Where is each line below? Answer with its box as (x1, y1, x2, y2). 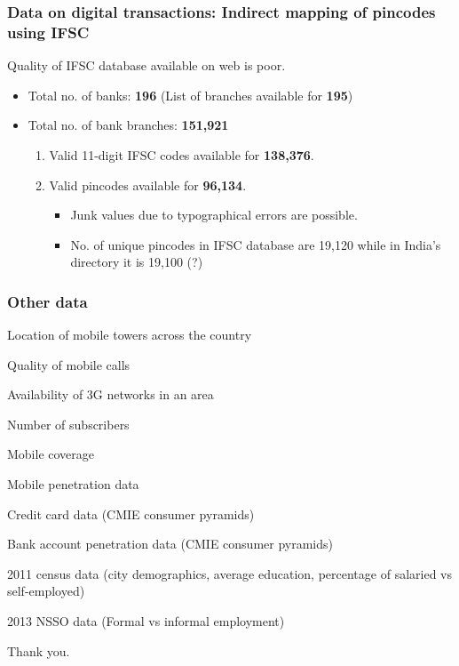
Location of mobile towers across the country (7, 325, 252, 344)
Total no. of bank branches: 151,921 (28, 116, 229, 134)
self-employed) (7, 582, 85, 600)
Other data (7, 290, 88, 312)
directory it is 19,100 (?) (70, 253, 203, 271)
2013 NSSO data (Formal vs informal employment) (7, 612, 285, 630)
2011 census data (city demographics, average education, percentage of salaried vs (7, 564, 453, 582)
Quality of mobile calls (7, 355, 131, 373)
